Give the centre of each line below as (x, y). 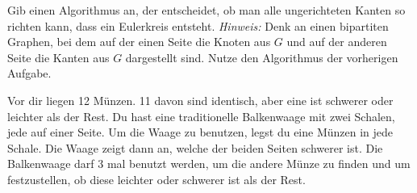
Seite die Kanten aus (58, 57)
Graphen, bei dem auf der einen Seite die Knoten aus (139, 42)
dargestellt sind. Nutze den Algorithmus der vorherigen (262, 57)
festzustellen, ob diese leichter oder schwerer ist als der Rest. (156, 179)
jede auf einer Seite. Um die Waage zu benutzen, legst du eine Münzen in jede (200, 132)
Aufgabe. (29, 73)
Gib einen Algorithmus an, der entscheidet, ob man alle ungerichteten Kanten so (206, 10)
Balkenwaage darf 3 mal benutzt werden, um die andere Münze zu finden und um (209, 164)
